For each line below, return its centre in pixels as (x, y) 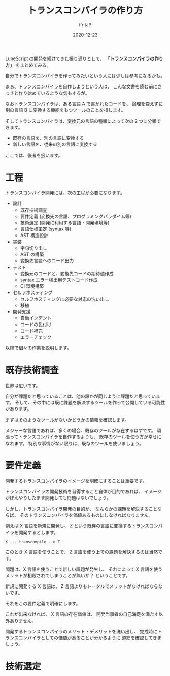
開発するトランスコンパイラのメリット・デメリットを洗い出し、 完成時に (81, 631)
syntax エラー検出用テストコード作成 (59, 280)
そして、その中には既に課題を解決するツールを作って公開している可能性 (90, 402)
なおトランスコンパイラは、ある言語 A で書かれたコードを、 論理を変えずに (84, 104)
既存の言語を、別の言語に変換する (48, 138)
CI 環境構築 (32, 286)
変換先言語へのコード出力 (47, 260)
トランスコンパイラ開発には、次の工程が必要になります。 (65, 193)
